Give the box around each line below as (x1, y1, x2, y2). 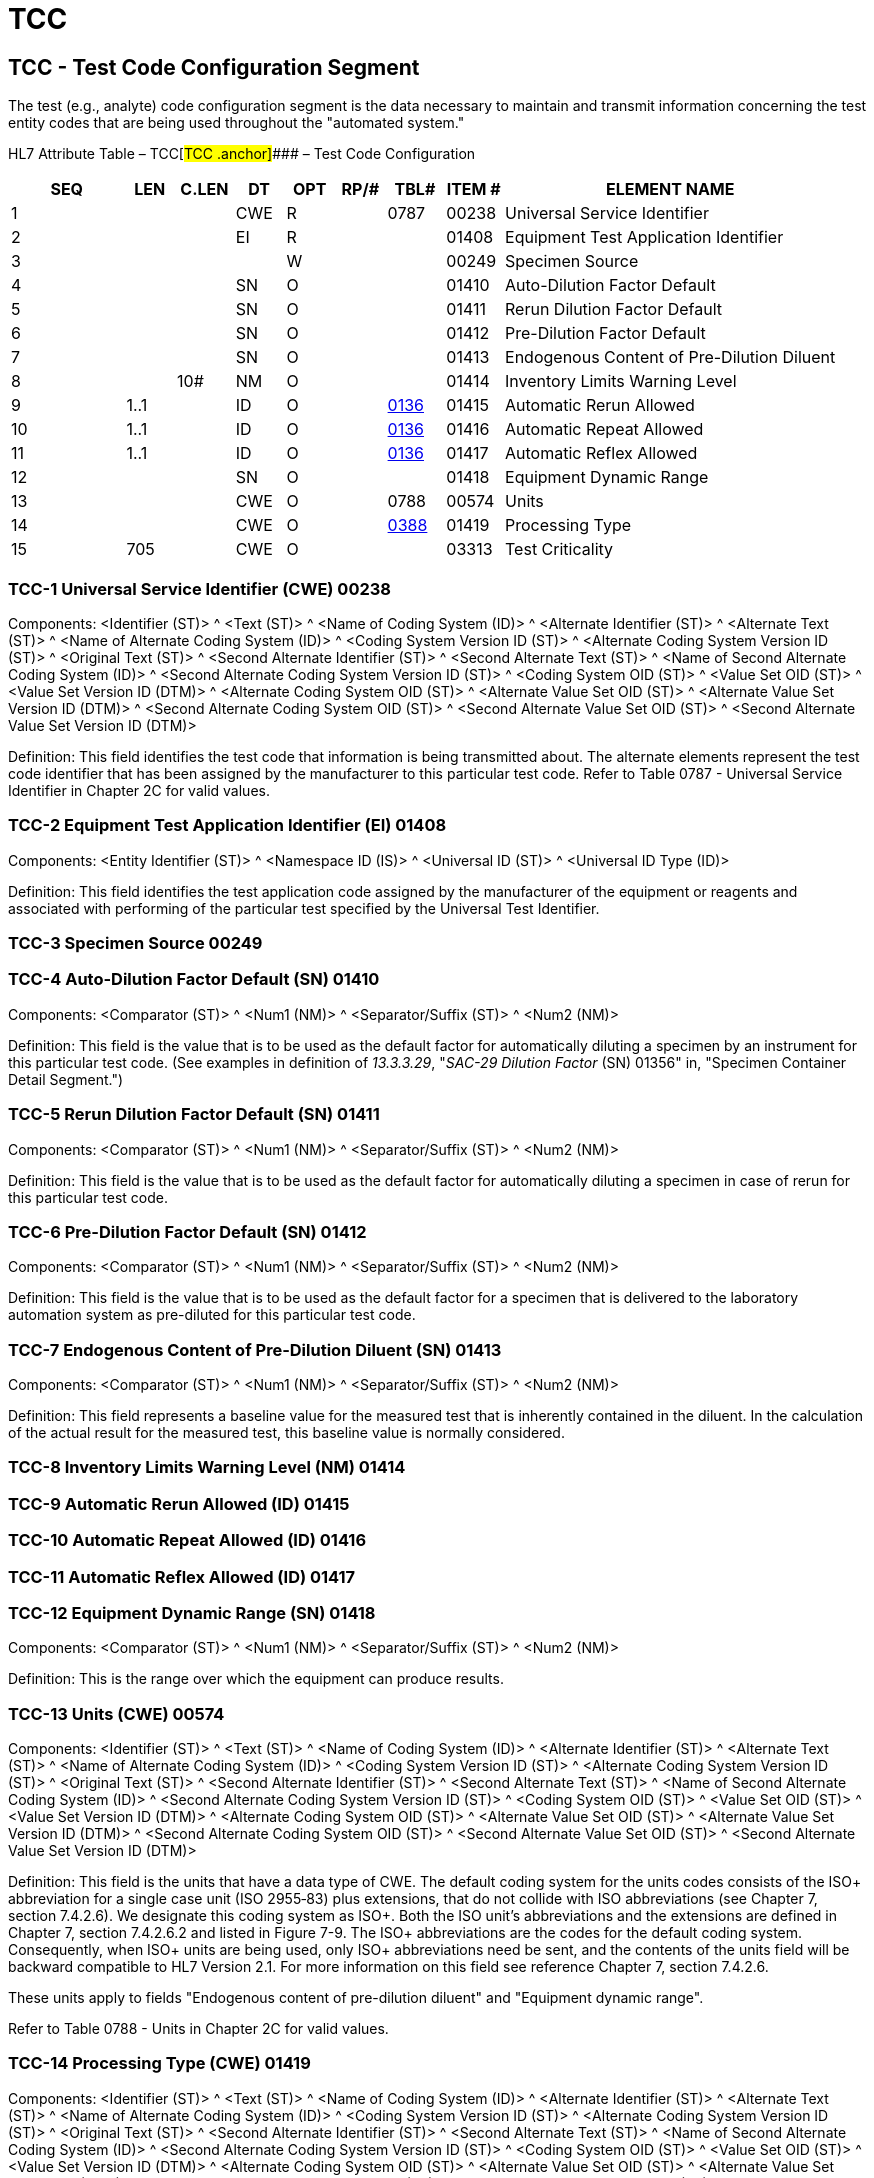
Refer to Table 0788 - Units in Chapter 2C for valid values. (8, 2020, 389, 2038)
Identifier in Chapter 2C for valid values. (8, 781, 270, 799)
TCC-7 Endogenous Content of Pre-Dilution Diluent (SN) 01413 (8, 1339, 502, 1360)
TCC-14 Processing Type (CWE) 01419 (8, 2053, 311, 2074)
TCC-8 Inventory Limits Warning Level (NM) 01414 (8, 1457, 406, 1478)
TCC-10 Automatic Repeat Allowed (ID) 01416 (8, 1530, 367, 1551)
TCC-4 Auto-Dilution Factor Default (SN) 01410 (8, 969, 380, 990)
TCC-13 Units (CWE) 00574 (8, 1703, 225, 1724)
